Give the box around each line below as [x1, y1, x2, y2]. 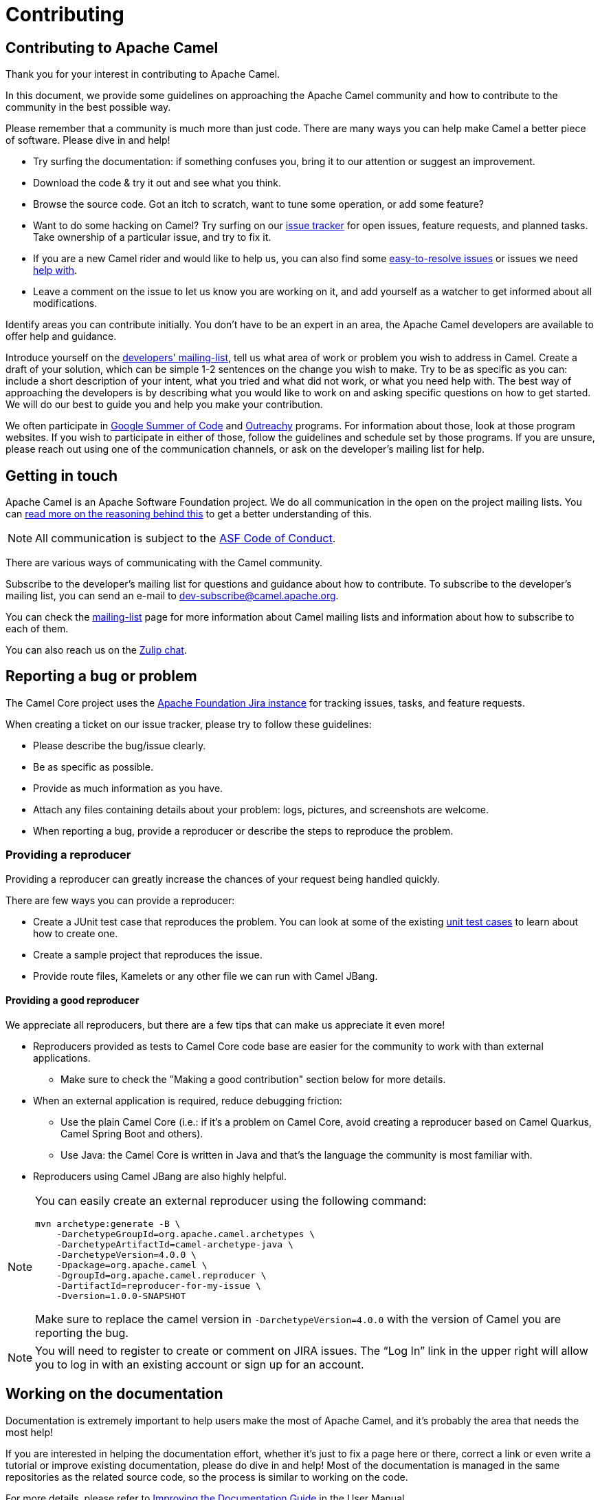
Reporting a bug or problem [5, 667, 197, 685]
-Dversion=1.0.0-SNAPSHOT [56, 1290, 186, 1301]
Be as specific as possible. [33, 760, 153, 773]
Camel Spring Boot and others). [60, 1127, 203, 1139]
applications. [33, 1051, 91, 1064]
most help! [5, 1426, 53, 1438]
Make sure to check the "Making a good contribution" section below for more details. [60, 1073, 446, 1085]
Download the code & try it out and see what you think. [33, 177, 282, 189]
